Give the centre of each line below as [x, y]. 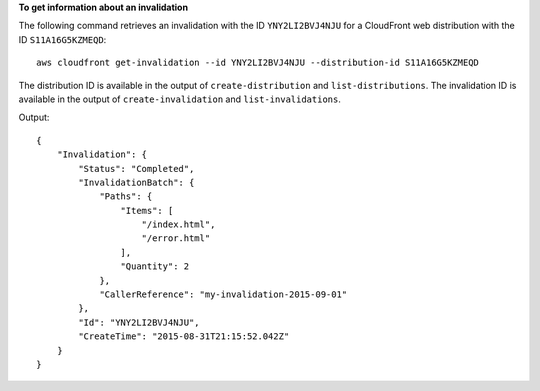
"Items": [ [147, 210]
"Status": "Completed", [136, 168]
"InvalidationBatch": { [136, 182]
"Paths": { [126, 196]
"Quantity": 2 [155, 266]
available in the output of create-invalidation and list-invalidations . [180, 99]
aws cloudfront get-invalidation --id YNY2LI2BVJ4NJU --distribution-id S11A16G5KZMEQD [258, 63]
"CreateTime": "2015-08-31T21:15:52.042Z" [184, 336]
